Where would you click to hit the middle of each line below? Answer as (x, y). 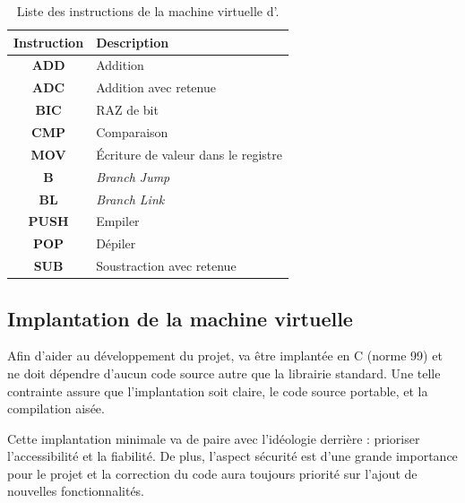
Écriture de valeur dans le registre (189, 154)
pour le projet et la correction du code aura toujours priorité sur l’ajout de (212, 473)
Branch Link (130, 199)
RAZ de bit (127, 110)
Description (133, 42)
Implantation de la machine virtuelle (180, 318)
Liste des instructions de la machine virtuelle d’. (148, 11)
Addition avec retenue (156, 87)
